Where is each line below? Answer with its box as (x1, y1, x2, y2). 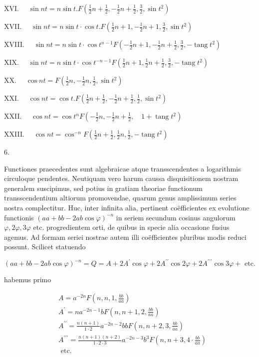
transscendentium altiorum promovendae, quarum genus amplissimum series (4, 192, 237, 203)
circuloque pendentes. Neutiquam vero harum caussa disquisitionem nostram (4, 173, 239, 183)
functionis (4, 212, 34, 222)
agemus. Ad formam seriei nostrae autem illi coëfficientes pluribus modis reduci (4, 231, 247, 242)
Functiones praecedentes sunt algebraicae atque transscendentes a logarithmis (4, 163, 241, 174)
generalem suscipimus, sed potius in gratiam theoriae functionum (4, 182, 203, 193)
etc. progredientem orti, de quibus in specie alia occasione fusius (33, 222, 230, 232)
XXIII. (4, 129, 24, 139)
